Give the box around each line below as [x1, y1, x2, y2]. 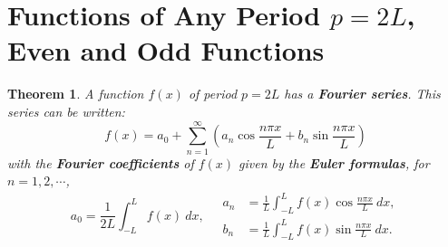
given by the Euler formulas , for [239, 153, 430, 172]
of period [188, 84, 238, 103]
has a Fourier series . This [284, 84, 441, 103]
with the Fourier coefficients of [7, 153, 194, 172]
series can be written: [7, 101, 125, 120]
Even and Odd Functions [7, 32, 325, 69]
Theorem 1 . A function [7, 84, 144, 103]
